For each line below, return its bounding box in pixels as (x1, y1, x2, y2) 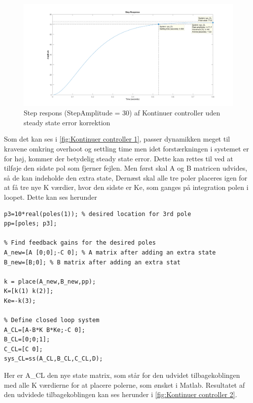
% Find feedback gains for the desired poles (4, 239, 156, 247)
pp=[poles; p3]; (4, 220, 57, 227)
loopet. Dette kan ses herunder (4, 191, 97, 202)
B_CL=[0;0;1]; (4, 336, 50, 343)
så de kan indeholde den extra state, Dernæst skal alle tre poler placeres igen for (4, 172, 248, 183)
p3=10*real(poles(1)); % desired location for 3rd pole (4, 210, 191, 218)
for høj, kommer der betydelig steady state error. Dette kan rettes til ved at (4, 153, 233, 163)
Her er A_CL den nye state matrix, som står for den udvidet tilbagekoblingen (4, 370, 240, 380)
